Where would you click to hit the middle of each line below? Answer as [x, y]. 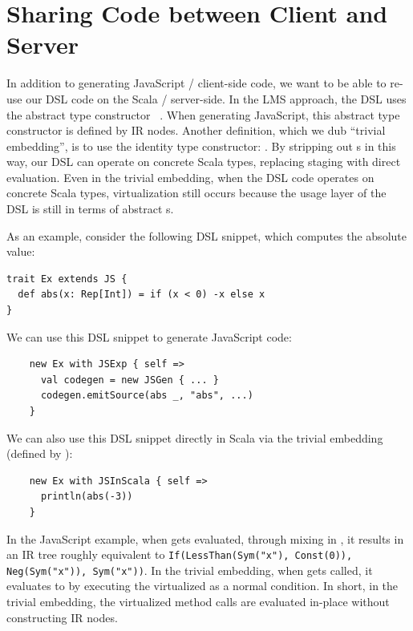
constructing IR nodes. [62, 617]
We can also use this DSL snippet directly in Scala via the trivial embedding [195, 437]
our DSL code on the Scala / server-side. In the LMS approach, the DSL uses [216, 98]
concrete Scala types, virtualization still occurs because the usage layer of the [196, 193]
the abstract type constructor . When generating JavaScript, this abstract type [203, 114]
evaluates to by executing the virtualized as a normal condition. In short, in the [202, 586]
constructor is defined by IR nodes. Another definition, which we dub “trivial [196, 130]
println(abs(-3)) [87, 497]
